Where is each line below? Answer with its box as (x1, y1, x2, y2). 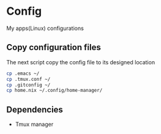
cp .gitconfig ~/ (6, 81, 51, 88)
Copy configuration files (6, 42, 101, 53)
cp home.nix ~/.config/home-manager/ (6, 87, 103, 94)
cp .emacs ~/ (6, 70, 40, 76)
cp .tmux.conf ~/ (6, 76, 51, 82)
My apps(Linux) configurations (6, 24, 84, 32)
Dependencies (6, 104, 63, 114)
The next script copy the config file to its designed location (6, 58, 155, 65)
